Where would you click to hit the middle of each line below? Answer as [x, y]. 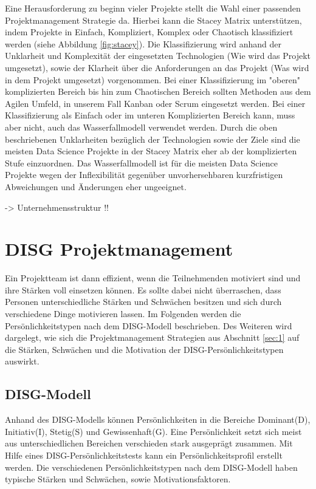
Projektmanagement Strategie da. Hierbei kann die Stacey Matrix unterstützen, [153, 20]
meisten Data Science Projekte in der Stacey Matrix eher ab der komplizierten [151, 151]
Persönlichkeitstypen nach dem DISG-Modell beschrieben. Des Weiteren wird [149, 325]
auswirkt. [22, 361]
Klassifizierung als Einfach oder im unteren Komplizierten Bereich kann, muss [150, 115]
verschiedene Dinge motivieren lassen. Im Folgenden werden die [123, 313]
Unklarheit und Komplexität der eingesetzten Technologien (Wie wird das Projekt [158, 56]
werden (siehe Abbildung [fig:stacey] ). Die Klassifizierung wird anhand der [143, 43]
